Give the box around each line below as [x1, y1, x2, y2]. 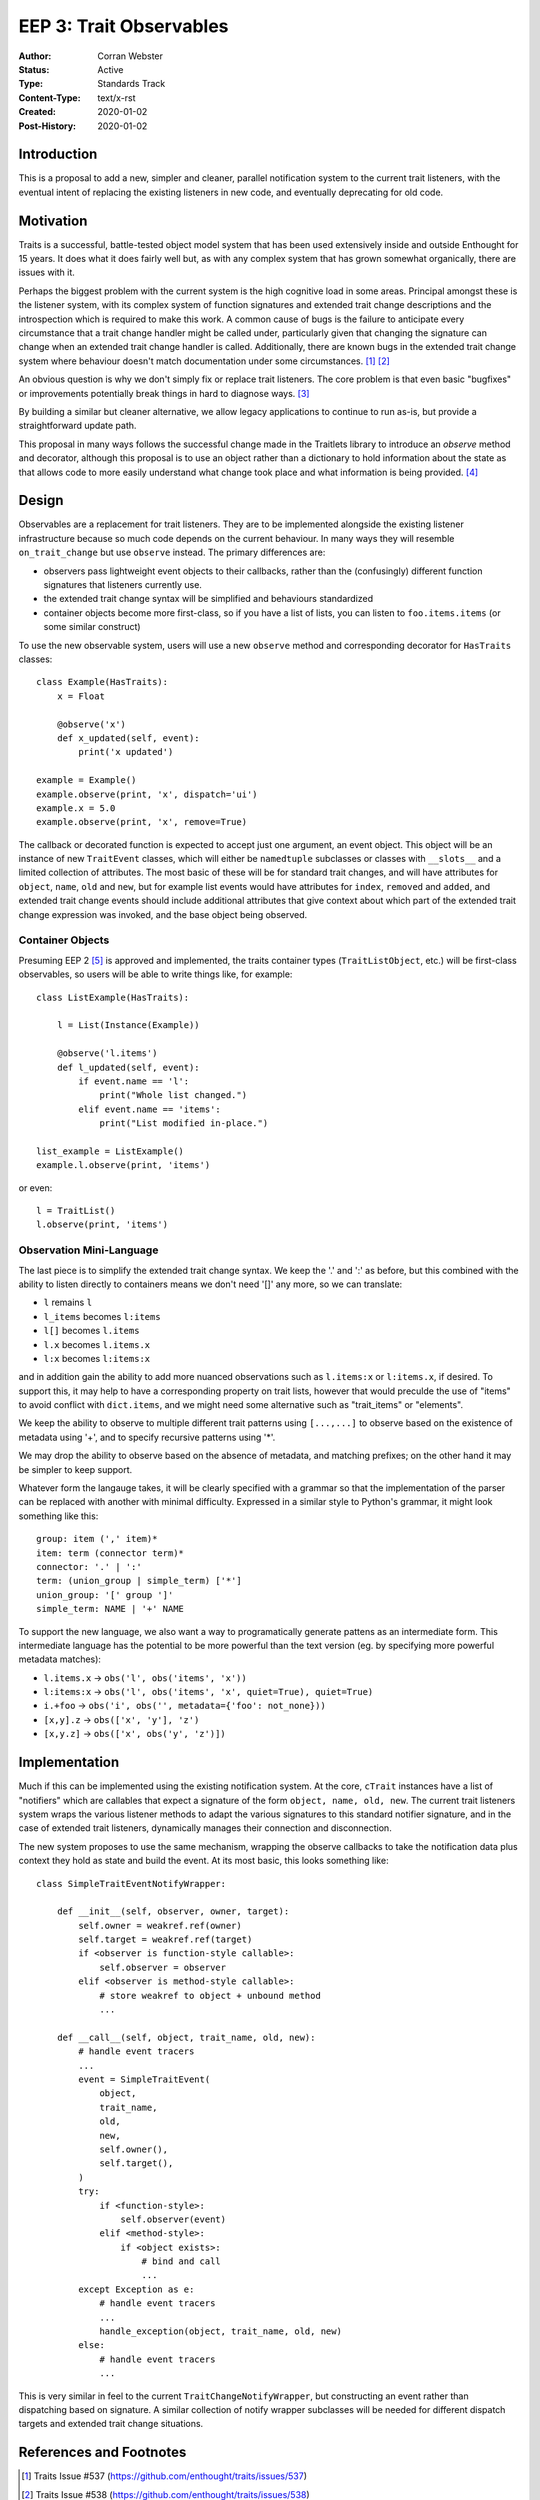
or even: [18, 1181, 53, 1194]
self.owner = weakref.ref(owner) [78, 1920, 242, 1931]
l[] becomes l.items [43, 1325, 140, 1337]
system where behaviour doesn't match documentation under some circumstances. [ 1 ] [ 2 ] [18, 355, 390, 367]
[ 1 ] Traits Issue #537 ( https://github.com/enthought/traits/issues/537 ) [21, 2470, 308, 2482]
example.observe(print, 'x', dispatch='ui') [36, 788, 259, 800]
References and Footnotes [18, 2444, 187, 2461]
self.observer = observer [99, 1961, 227, 1973]
